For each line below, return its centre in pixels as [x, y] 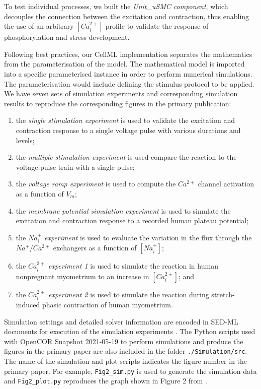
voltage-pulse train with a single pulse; [75, 167]
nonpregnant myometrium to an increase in [82, 276]
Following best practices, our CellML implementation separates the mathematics [128, 54]
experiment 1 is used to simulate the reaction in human [133, 266]
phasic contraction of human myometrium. [107, 304]
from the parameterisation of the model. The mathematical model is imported [124, 64]
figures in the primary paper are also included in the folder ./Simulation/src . [126, 351]
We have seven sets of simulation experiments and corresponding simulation [121, 93]
